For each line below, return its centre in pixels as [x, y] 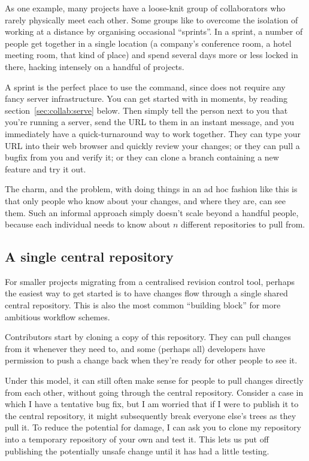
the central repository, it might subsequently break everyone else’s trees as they [151, 415]
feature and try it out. [46, 169]
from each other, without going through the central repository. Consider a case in [154, 392]
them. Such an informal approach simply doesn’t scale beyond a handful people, [152, 212]
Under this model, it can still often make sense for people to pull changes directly [154, 380]
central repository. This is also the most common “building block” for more [143, 305]
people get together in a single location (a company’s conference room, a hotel [148, 43]
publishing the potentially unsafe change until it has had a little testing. [137, 451]
